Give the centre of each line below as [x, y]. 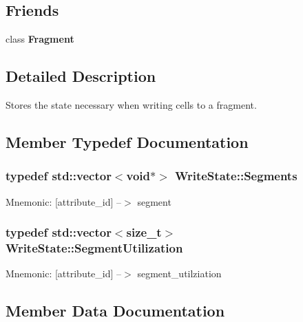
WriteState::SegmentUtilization [94, 248]
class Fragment [40, 39]
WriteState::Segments [236, 176]
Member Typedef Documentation [127, 141]
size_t [144, 232]
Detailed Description [81, 76]
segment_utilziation [179, 273]
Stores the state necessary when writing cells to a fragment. [131, 105]
